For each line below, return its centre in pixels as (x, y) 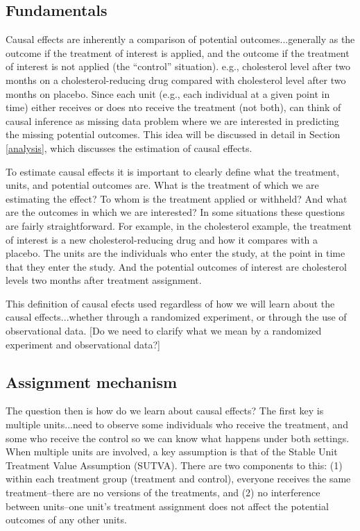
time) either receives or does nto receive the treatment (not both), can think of (173, 107)
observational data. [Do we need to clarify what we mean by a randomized (164, 331)
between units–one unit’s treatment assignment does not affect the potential (167, 506)
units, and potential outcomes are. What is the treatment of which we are (162, 185)
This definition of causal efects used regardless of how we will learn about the (170, 303)
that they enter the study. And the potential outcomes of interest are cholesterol (177, 266)
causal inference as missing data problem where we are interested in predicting (172, 120)
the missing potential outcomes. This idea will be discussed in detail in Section (173, 134)
